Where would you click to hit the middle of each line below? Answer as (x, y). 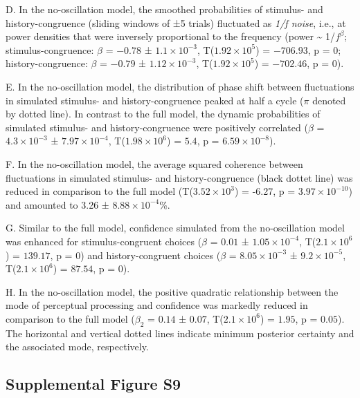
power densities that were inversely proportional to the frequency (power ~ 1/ (171, 36)
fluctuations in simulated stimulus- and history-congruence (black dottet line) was (179, 177)
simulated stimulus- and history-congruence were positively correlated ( (157, 127)
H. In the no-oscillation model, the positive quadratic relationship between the (172, 291)
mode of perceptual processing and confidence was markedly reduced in (157, 305)
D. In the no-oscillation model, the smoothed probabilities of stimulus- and (164, 9)
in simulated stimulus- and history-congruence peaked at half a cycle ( (155, 100)
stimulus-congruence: (50, 49)
